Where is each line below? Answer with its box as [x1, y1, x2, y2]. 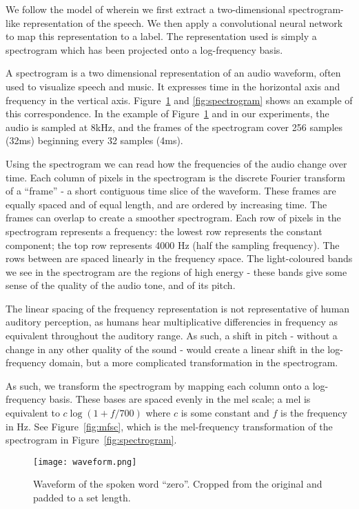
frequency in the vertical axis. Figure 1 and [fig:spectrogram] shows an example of [6, 92, 353, 107]
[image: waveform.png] [33, 457, 137, 467]
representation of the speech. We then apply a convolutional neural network [23, 15, 343, 30]
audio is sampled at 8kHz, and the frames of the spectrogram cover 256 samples [6, 119, 343, 134]
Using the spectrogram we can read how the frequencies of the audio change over [6, 156, 347, 170]
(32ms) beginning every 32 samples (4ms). [6, 133, 183, 148]
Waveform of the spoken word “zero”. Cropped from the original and [33, 477, 322, 491]
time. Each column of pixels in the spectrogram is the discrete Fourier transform [6, 170, 345, 184]
